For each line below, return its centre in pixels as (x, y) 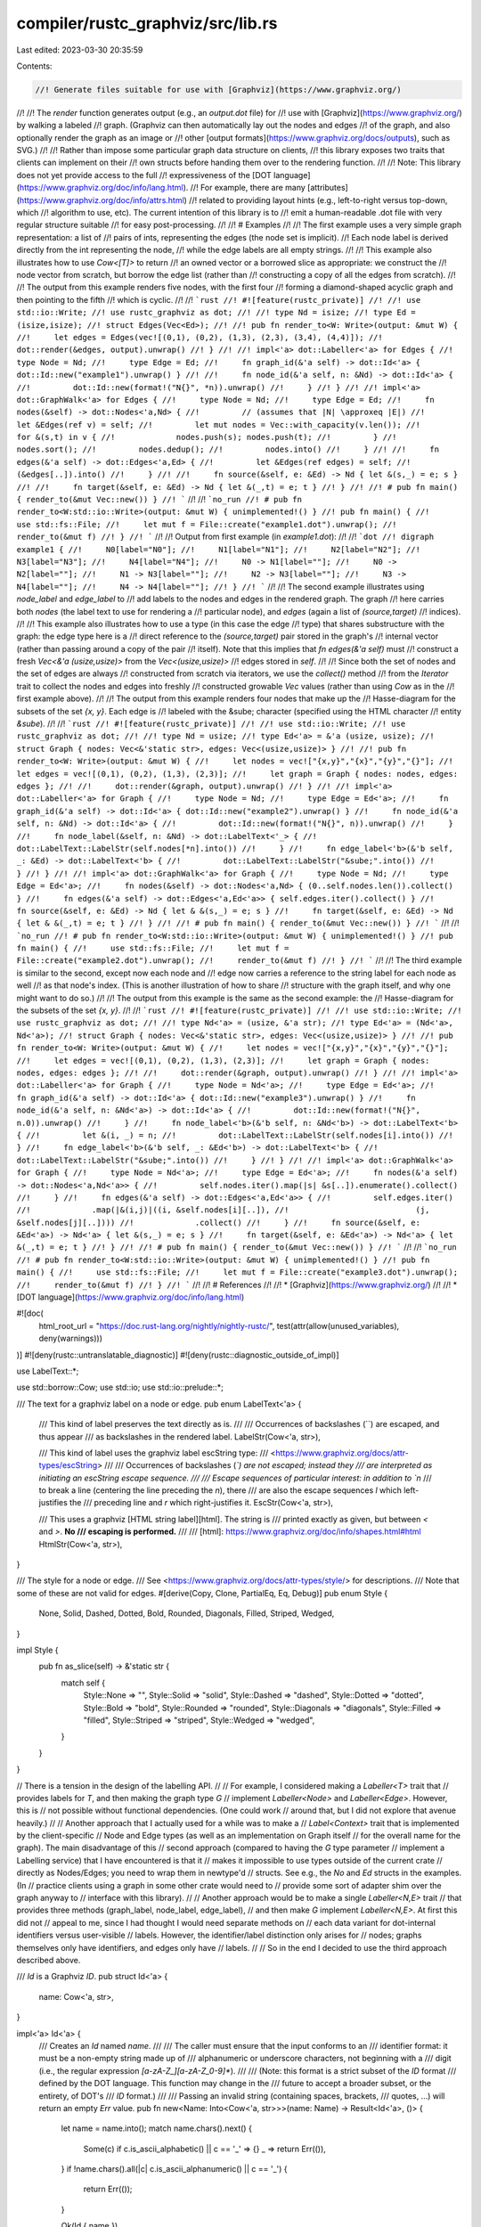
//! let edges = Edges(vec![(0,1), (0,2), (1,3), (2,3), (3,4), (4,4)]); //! (200, 337)
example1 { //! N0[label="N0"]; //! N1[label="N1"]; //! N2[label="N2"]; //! (218, 549)
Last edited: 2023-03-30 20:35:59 (80, 50)
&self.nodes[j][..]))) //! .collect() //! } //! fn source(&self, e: (218, 1222)
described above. (49, 1960)
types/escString (68, 1465)
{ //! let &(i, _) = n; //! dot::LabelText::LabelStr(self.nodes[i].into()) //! (235, 1135)
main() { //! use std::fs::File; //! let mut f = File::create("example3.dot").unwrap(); (237, 1273)
